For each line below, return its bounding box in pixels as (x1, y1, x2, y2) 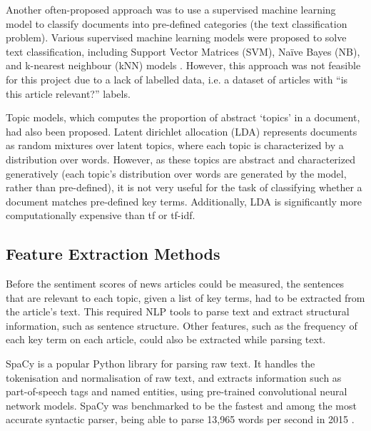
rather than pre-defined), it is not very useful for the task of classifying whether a (6, 180, 362, 195)
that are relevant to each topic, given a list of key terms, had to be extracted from (6, 290, 365, 305)
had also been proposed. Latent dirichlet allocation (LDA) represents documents (6, 123, 357, 138)
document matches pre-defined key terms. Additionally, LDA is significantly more (6, 193, 362, 208)
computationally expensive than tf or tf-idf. (6, 208, 195, 223)
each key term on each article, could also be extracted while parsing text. (6, 332, 326, 347)
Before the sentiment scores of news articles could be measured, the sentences (6, 276, 345, 291)
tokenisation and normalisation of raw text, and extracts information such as (6, 370, 342, 385)
